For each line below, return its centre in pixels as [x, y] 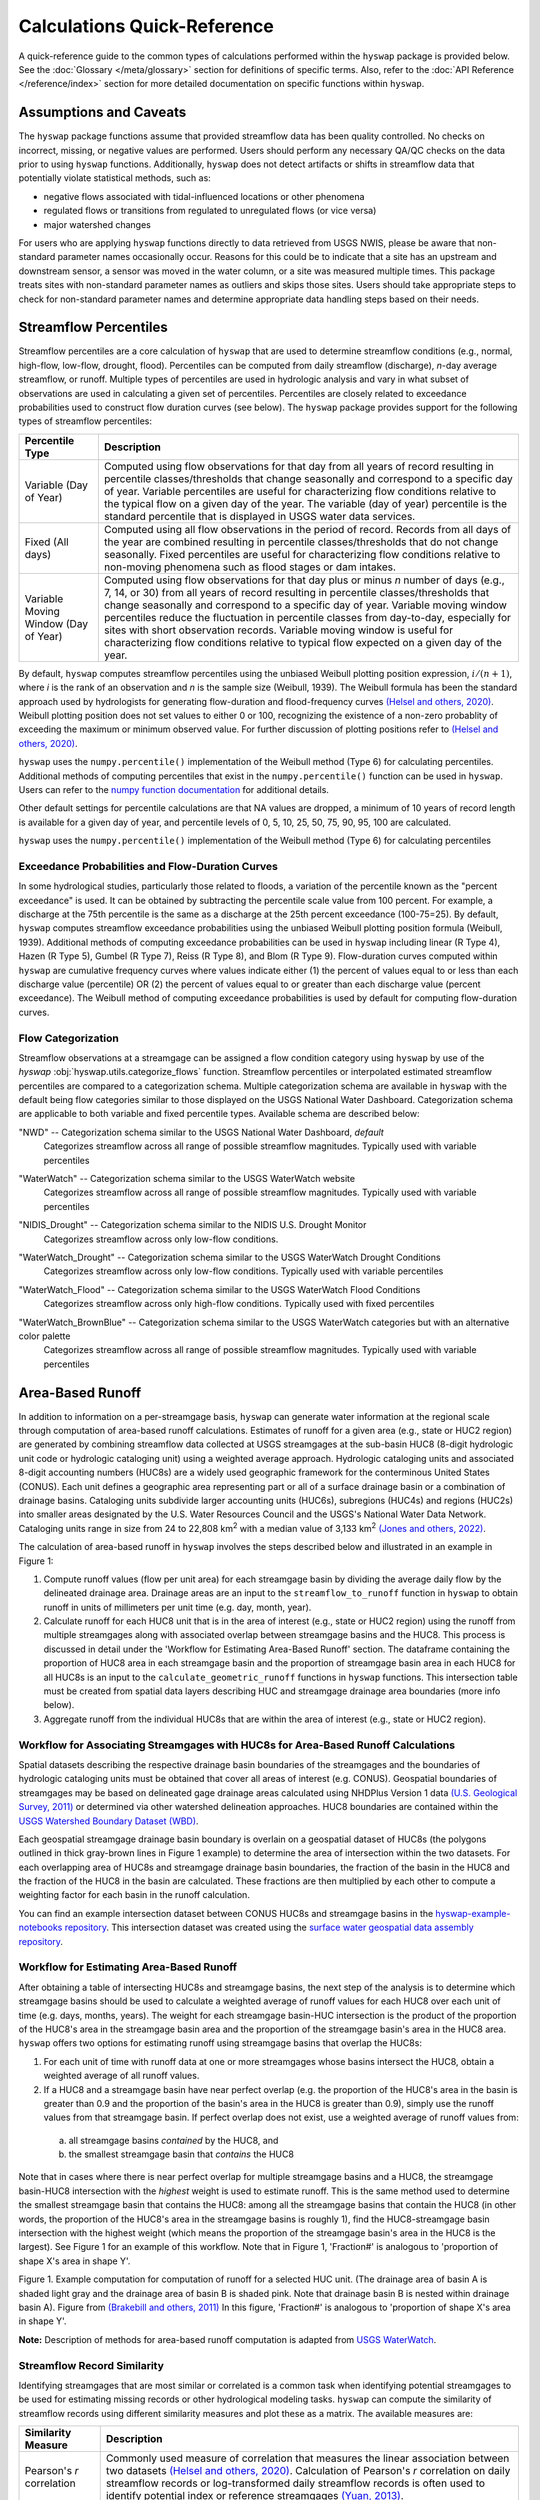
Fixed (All [46, 542]
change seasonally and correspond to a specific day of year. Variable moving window [305, 605]
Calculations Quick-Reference [146, 26]
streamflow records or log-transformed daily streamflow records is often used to [295, 2483]
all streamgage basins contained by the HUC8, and [173, 2140]
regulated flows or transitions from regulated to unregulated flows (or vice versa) [210, 211]
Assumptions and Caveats [102, 112]
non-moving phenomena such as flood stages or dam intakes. [250, 567]
